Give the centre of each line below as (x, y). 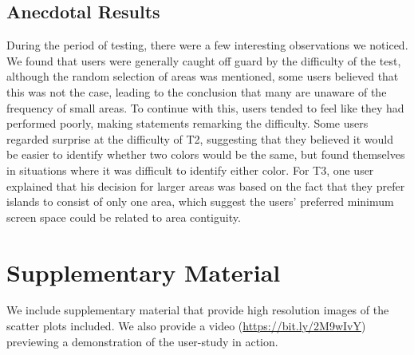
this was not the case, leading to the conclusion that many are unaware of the (197, 91)
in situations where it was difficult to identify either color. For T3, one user (190, 170)
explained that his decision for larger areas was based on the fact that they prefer (206, 185)
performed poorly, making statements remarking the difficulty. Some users (187, 123)
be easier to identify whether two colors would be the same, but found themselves (206, 154)
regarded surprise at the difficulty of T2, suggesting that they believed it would (200, 138)
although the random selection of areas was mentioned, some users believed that (203, 76)
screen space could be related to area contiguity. (124, 217)
